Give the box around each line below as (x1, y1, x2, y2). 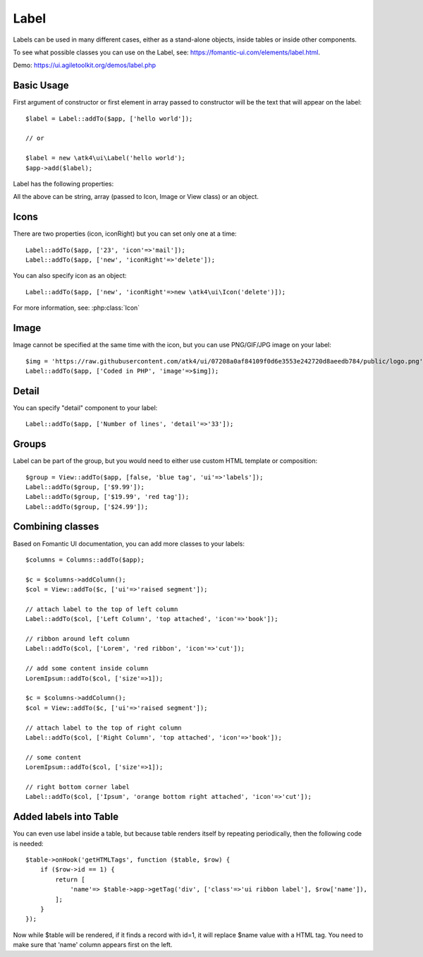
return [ (55, 875, 85, 884)
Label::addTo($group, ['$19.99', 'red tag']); (25, 493, 190, 501)
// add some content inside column (25, 664, 149, 673)
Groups (13, 438, 47, 450)
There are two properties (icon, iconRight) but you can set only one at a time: (13, 229, 237, 238)
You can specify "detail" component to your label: (13, 403, 158, 412)
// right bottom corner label (25, 783, 130, 790)
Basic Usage (13, 80, 69, 92)
